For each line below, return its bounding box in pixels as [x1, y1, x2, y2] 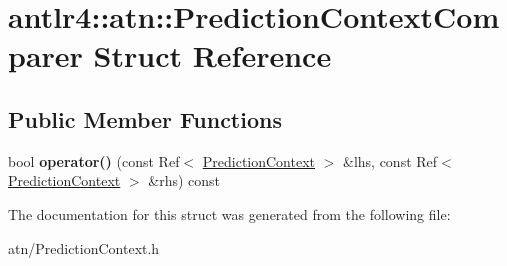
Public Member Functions [8, 103, 282, 134]
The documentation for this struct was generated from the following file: [8, 203, 451, 224]
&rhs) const [148, 170, 221, 191]
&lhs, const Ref [343, 150, 438, 171]
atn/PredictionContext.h [8, 237, 160, 258]
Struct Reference [93, 35, 332, 76]
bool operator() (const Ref [8, 150, 180, 171]
